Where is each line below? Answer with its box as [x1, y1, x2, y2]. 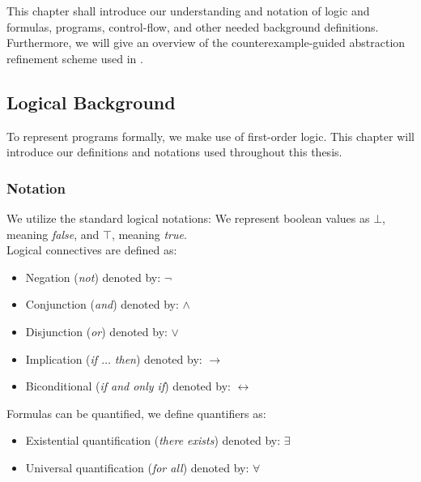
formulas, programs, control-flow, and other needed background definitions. [6, 18, 379, 35]
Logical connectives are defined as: [6, 241, 177, 258]
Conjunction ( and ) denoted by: [25, 296, 179, 313]
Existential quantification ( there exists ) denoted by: [25, 432, 281, 449]
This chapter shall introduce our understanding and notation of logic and [6, 2, 370, 19]
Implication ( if [25, 350, 98, 367]
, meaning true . [111, 225, 187, 242]
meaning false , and [6, 225, 100, 242]
